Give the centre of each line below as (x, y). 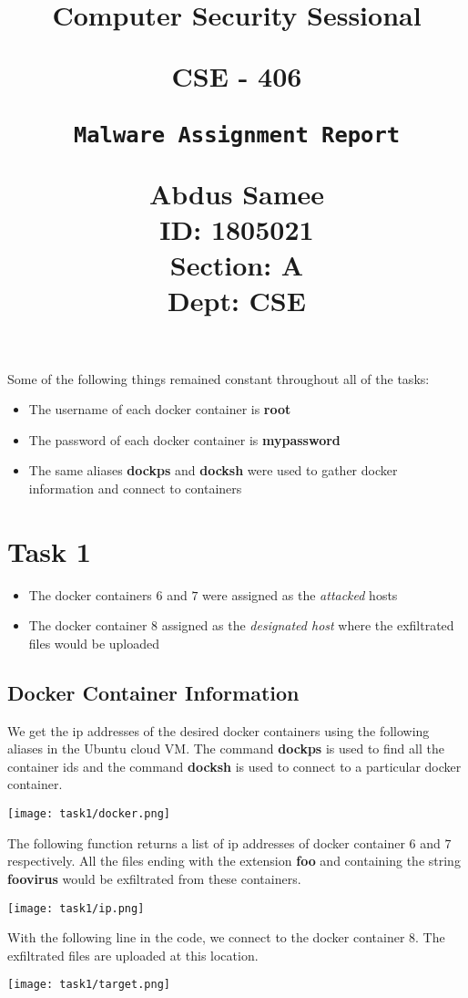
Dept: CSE (237, 301)
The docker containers (90, 594)
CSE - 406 (237, 76)
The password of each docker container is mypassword (184, 439)
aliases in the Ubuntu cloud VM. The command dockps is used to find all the (226, 748)
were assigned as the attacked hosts (300, 594)
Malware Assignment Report (237, 135)
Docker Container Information (153, 692)
